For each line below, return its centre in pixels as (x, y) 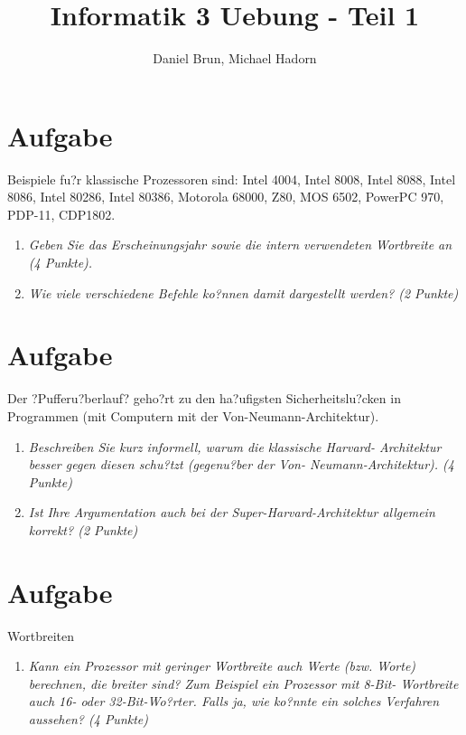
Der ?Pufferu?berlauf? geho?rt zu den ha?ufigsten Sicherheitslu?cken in (204, 398)
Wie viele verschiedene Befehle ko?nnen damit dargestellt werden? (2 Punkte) (243, 292)
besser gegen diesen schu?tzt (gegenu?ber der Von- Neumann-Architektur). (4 (241, 464)
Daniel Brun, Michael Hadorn (235, 58)
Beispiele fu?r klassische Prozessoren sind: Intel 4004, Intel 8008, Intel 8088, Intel (232, 179)
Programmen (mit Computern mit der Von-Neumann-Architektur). (193, 415)
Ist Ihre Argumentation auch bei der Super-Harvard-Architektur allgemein (232, 512)
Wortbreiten (41, 635)
